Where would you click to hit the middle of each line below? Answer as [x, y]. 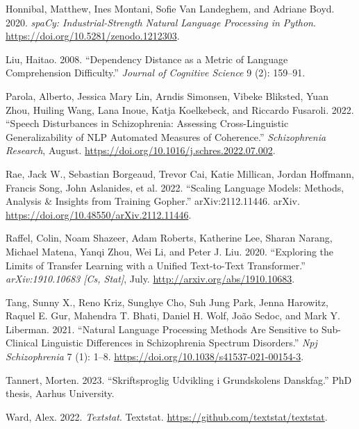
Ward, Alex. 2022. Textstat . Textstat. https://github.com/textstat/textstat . [167, 416]
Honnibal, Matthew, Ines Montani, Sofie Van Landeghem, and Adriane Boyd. [170, 8]
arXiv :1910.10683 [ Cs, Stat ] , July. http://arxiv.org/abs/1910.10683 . [150, 279]
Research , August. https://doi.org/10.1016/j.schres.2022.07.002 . [141, 150]
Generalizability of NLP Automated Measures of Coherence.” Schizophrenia [166, 136]
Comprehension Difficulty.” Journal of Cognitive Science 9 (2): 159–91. [156, 73]
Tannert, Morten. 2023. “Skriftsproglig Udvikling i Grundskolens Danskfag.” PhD [179, 379]
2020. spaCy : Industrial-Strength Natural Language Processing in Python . [161, 22]
